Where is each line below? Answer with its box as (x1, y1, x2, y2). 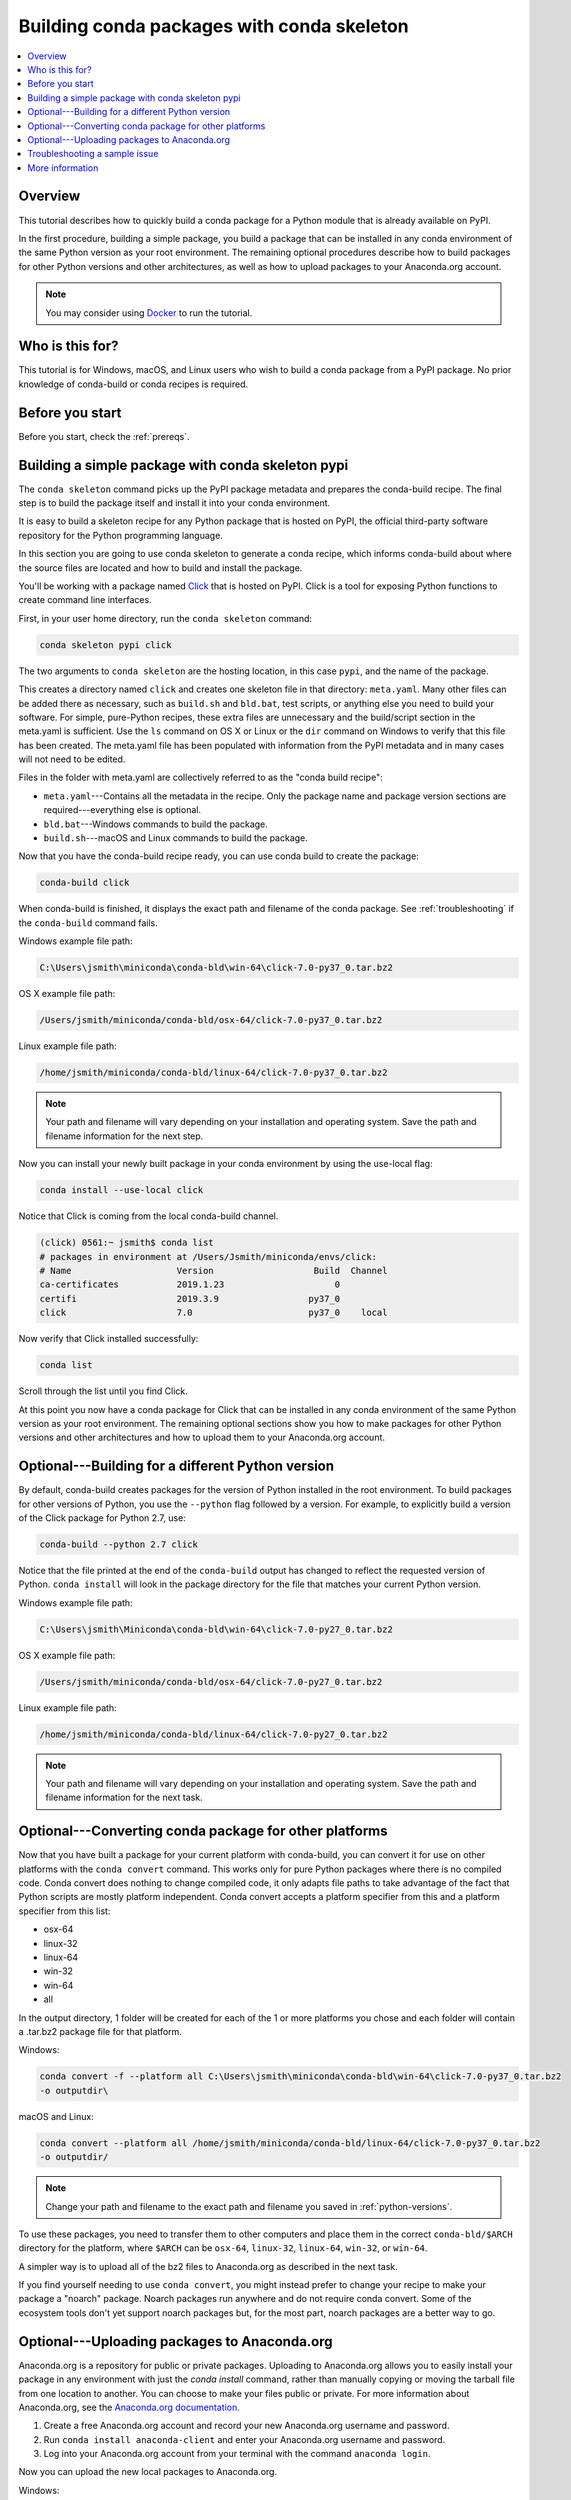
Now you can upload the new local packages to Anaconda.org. (18, 2466, 278, 2478)
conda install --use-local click (39, 1185, 204, 1196)
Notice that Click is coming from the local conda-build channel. (18, 1210, 279, 1222)
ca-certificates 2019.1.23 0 (39, 1279, 341, 1290)
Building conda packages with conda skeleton (18, 15, 409, 37)
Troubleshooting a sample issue (27, 148, 159, 160)
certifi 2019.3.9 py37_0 (39, 1293, 341, 1304)
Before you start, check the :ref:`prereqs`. (18, 430, 190, 442)
